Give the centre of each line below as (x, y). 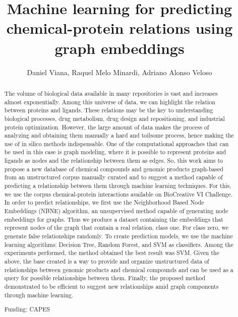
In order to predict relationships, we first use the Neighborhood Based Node (104, 202)
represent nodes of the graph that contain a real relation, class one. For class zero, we (116, 228)
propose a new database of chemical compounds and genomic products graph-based (114, 169)
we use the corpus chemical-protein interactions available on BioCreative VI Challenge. (118, 194)
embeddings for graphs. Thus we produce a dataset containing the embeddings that (114, 219)
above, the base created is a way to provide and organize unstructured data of (107, 261)
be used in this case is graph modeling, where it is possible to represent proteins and (115, 152)
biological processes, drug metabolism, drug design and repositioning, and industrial (114, 118)
